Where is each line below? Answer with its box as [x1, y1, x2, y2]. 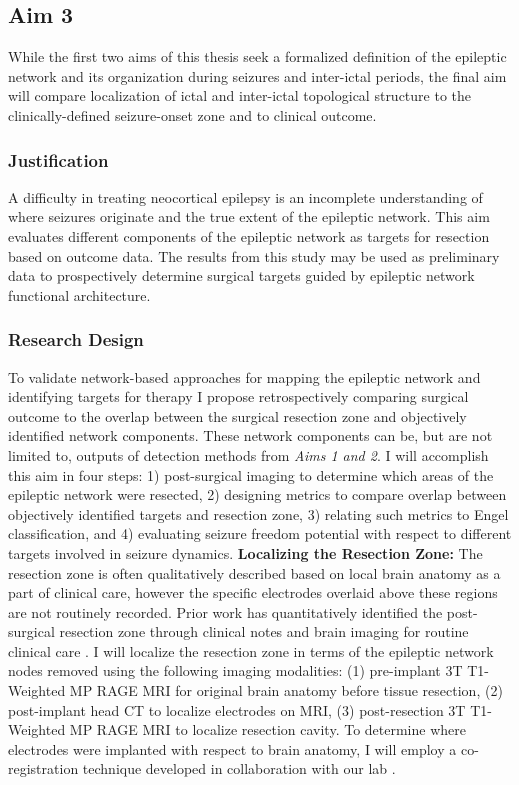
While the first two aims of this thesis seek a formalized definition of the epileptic [8, 46, 507, 67]
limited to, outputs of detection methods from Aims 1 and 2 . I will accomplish [8, 444, 489, 465]
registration [8, 758, 79, 779]
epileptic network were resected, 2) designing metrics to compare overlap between [8, 484, 507, 505]
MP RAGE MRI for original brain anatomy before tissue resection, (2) [69, 680, 503, 701]
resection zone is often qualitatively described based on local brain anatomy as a [8, 562, 501, 583]
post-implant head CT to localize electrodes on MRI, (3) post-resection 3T [8, 699, 466, 720]
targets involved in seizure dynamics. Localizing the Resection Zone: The [8, 542, 483, 563]
